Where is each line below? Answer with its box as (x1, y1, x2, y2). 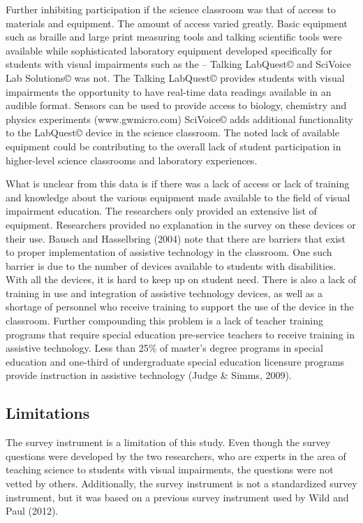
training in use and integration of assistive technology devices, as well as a (6, 285, 323, 300)
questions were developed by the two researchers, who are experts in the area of (6, 448, 346, 463)
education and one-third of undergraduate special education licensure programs (6, 354, 345, 368)
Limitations (6, 402, 90, 424)
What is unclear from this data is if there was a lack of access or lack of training (6, 176, 350, 191)
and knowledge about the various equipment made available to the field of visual (6, 189, 350, 204)
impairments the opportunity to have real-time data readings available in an (6, 84, 332, 99)
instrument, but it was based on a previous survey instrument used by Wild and (6, 489, 349, 504)
